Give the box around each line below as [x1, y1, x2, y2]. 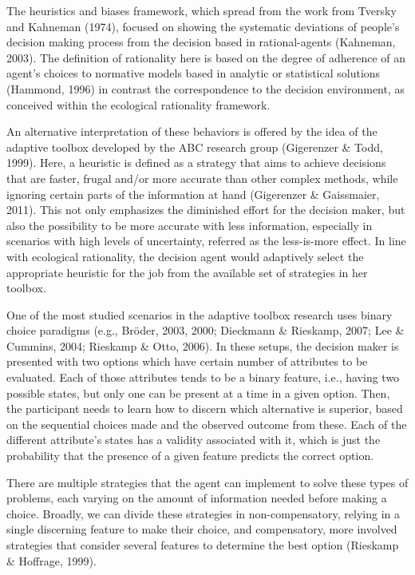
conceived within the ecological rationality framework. [6, 96, 271, 113]
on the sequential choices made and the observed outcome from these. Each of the [6, 415, 407, 432]
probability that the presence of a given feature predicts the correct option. [6, 447, 374, 464]
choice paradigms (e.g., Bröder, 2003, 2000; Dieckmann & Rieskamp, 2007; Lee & [6, 322, 405, 339]
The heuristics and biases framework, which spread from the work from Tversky [6, 2, 397, 18]
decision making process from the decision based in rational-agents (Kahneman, [6, 34, 396, 50]
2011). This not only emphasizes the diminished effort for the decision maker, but [6, 201, 405, 218]
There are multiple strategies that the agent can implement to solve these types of [6, 474, 409, 490]
